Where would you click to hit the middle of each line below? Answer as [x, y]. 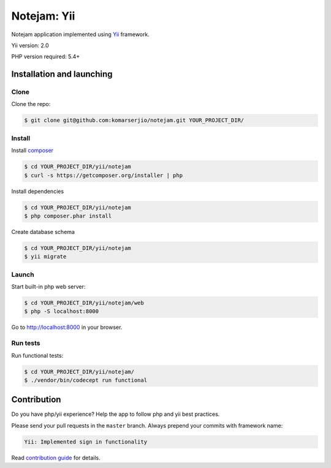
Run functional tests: [37, 355]
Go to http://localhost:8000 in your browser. [67, 327]
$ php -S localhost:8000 [62, 311]
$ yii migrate [45, 257]
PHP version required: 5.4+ [46, 57]
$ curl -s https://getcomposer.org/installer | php [104, 175]
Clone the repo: [31, 104]
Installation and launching [62, 74]
